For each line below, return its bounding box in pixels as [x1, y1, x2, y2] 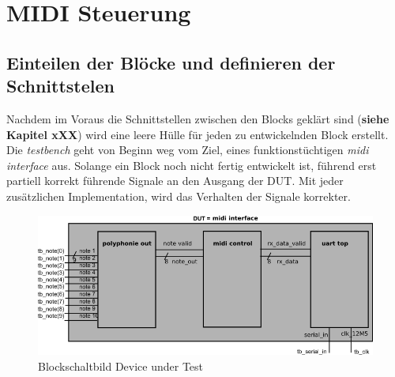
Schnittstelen [6, 74, 115, 98]
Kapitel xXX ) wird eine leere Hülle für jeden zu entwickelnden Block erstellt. [6, 126, 389, 142]
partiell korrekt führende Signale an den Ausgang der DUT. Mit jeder [6, 172, 344, 189]
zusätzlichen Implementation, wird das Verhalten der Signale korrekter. [6, 187, 351, 204]
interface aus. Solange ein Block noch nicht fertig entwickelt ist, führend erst [6, 156, 377, 173]
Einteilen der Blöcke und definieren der [6, 50, 336, 74]
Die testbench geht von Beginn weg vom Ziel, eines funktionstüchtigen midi [6, 141, 369, 158]
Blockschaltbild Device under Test [38, 357, 204, 374]
